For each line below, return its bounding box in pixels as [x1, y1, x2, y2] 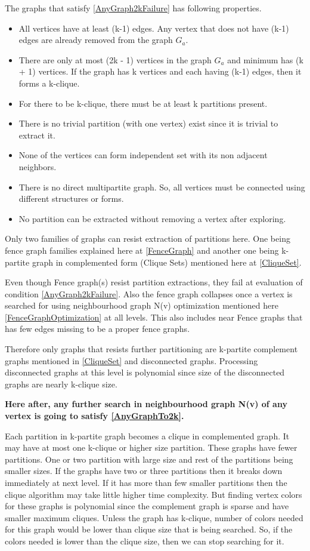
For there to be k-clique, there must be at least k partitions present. [18, 97, 268, 109]
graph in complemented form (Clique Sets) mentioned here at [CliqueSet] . [32, 256, 302, 268]
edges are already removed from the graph [18, 33, 173, 46]
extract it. [18, 128, 55, 141]
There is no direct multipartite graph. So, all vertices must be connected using [18, 180, 305, 193]
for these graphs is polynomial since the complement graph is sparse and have [5, 500, 289, 512]
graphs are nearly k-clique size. [5, 377, 117, 390]
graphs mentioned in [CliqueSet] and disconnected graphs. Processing [5, 354, 258, 367]
